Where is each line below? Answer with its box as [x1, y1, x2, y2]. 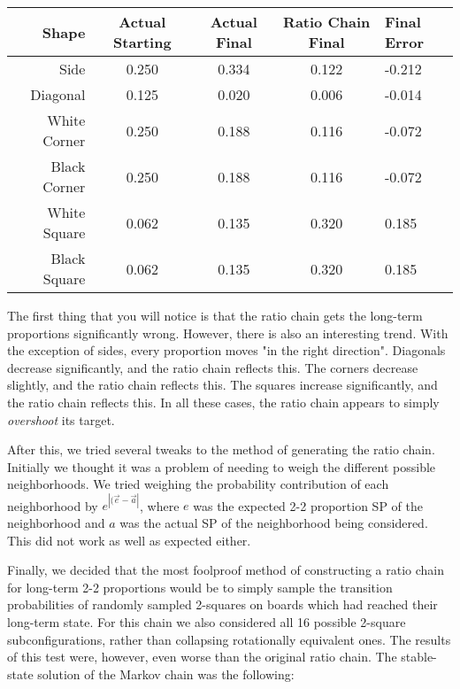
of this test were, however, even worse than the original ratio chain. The [7, 647, 397, 666]
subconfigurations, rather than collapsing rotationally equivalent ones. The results [7, 630, 451, 648]
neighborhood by [7, 496, 98, 515]
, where [140, 496, 180, 515]
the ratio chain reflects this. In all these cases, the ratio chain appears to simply [7, 392, 440, 411]
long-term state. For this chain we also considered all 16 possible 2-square [7, 613, 406, 631]
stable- [401, 647, 437, 666]
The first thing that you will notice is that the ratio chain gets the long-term [7, 306, 423, 324]
